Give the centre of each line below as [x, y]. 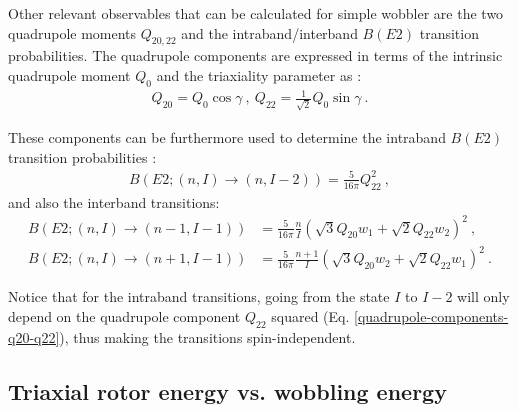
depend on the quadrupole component [124, 315]
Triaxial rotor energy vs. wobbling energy [227, 390]
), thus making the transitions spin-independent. [207, 336]
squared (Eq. [310, 315]
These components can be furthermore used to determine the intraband [227, 137]
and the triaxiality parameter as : [259, 74]
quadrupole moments [72, 32]
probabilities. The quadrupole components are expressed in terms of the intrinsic [255, 55]
